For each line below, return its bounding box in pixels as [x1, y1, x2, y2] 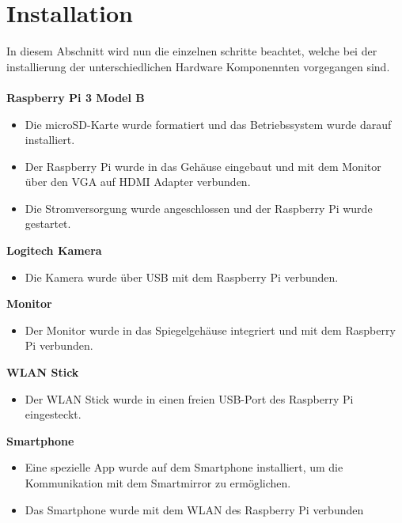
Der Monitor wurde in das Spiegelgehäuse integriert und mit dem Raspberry [25, 321, 396, 338]
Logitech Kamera [6, 242, 102, 259]
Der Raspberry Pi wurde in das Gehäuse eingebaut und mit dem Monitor [25, 157, 381, 174]
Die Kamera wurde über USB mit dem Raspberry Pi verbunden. [25, 268, 339, 285]
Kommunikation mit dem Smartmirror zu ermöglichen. [25, 475, 291, 491]
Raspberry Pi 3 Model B [6, 89, 145, 105]
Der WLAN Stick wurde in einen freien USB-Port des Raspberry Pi [25, 390, 354, 407]
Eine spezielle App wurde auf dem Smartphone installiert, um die [25, 459, 343, 476]
